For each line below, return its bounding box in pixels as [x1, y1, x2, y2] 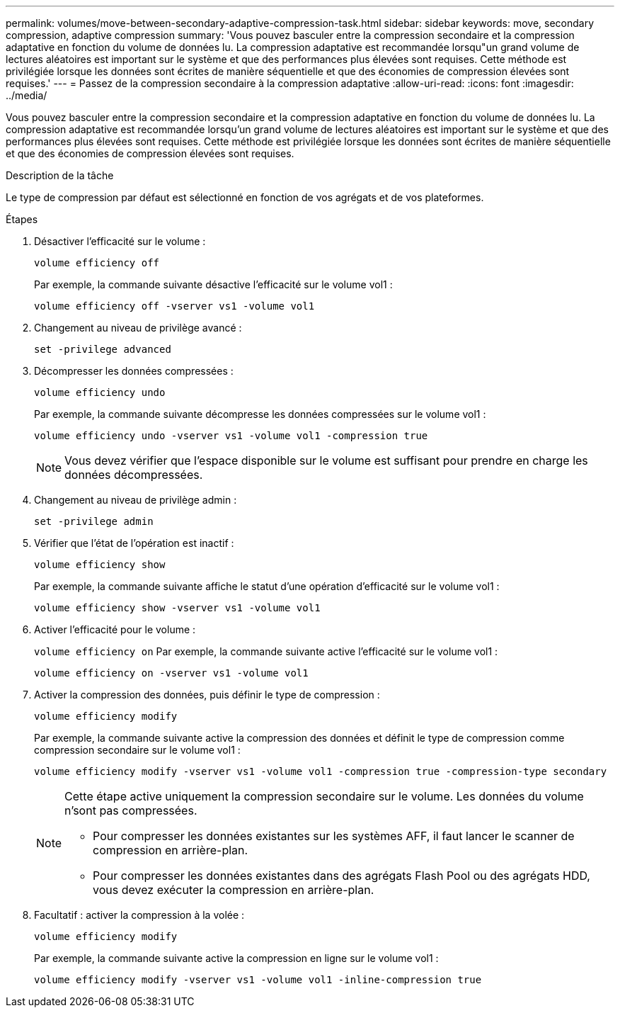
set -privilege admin [34, 516, 154, 527]
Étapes [6, 213, 38, 225]
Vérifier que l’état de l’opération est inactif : [34, 537, 234, 549]
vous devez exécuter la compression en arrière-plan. [93, 883, 374, 897]
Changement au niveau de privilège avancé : [34, 322, 242, 334]
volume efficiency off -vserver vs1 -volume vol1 [34, 300, 315, 312]
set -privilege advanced [34, 344, 171, 355]
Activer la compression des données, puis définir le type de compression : [34, 689, 380, 701]
